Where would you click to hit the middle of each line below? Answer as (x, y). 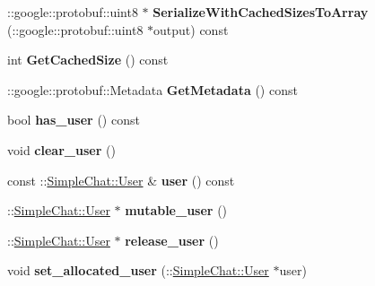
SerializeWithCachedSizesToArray (261, 12)
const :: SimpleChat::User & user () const (121, 180)
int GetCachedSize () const (88, 60)
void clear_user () (61, 149)
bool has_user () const (74, 120)
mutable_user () (176, 210)
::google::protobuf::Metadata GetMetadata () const (153, 89)
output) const (191, 29)
